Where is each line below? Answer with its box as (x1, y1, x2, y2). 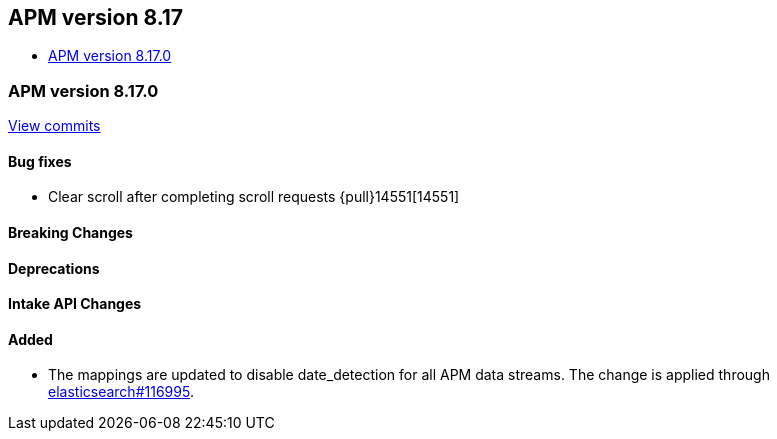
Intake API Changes (8, 295, 142, 313)
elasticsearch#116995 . (48, 383, 194, 401)
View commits (8, 117, 101, 135)
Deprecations (8, 259, 100, 277)
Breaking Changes (8, 224, 133, 241)
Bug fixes (8, 152, 72, 170)
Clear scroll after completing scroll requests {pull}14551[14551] (48, 188, 460, 206)
